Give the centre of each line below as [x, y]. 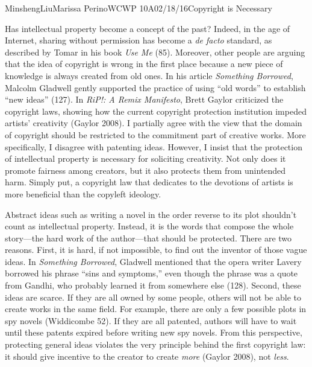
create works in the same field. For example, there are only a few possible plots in [156, 309]
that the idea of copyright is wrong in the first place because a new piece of [144, 64]
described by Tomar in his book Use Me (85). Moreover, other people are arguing [155, 52]
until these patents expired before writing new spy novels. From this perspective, [154, 332]
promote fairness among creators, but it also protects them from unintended [145, 170]
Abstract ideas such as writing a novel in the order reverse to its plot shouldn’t [151, 214]
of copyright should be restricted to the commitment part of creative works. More [155, 134]
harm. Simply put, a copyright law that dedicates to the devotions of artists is [149, 182]
